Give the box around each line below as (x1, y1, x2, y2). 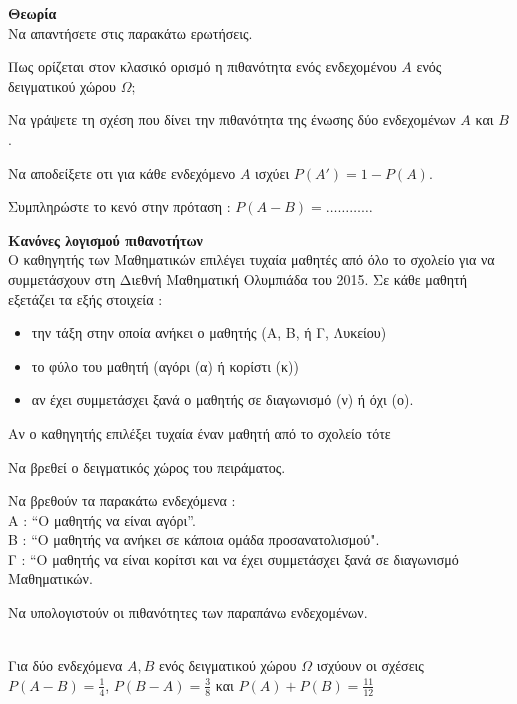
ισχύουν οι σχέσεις (316, 655, 424, 676)
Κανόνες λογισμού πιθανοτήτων (8, 229, 203, 250)
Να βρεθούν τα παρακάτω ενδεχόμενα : (8, 490, 236, 511)
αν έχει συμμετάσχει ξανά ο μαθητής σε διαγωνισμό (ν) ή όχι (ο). (31, 389, 414, 410)
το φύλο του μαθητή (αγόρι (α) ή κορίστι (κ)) (31, 355, 299, 376)
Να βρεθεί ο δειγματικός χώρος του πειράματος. (8, 456, 286, 477)
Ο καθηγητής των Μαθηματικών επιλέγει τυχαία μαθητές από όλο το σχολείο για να (8, 249, 495, 270)
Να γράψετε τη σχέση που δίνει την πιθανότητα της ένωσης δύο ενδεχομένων (8, 109, 456, 130)
